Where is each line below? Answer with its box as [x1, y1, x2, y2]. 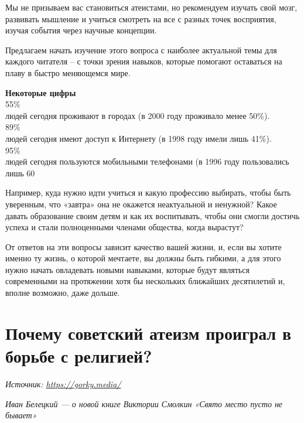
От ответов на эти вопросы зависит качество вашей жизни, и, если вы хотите [5, 240, 282, 253]
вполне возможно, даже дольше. [5, 286, 120, 299]
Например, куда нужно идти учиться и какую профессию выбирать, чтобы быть [5, 186, 291, 199]
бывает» [5, 409, 37, 421]
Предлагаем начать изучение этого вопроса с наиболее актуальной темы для [5, 43, 277, 56]
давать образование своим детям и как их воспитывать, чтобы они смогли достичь [5, 209, 300, 221]
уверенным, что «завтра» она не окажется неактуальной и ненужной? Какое [5, 197, 277, 210]
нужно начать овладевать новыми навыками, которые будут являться [5, 263, 250, 275]
